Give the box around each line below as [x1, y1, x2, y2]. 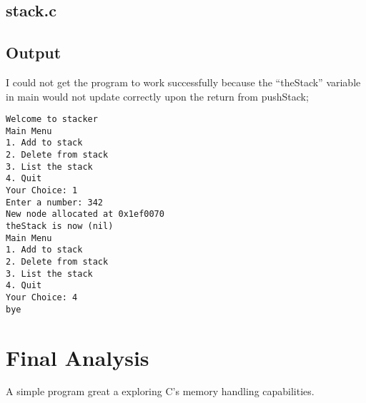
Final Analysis [6, 342, 149, 372]
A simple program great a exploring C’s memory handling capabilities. [6, 384, 315, 399]
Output [6, 41, 61, 63]
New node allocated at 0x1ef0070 [6, 209, 164, 220]
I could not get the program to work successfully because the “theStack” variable [6, 74, 361, 89]
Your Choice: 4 [6, 292, 78, 303]
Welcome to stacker [6, 114, 98, 125]
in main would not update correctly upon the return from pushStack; [6, 88, 309, 103]
